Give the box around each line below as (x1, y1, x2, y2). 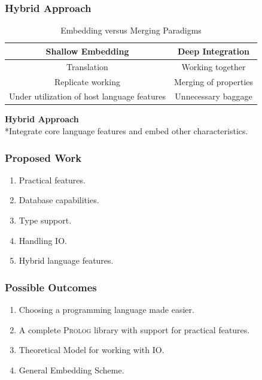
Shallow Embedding (45, 44, 129, 57)
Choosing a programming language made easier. (19, 303, 194, 316)
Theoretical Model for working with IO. (19, 343, 164, 356)
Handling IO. (19, 234, 67, 246)
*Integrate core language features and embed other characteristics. (5, 125, 248, 137)
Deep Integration (178, 44, 249, 57)
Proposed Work (5, 150, 82, 165)
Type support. (19, 214, 72, 227)
